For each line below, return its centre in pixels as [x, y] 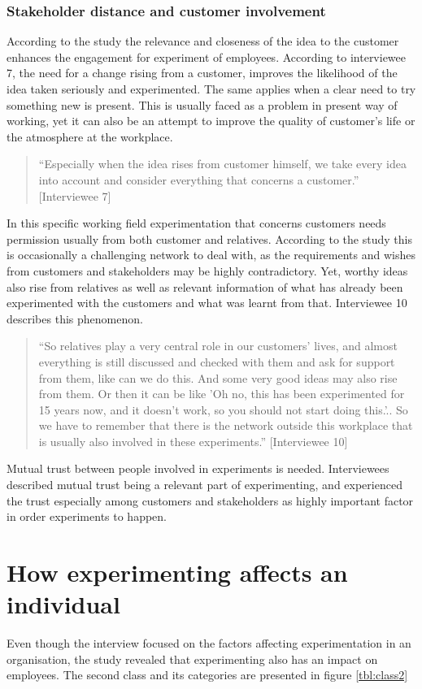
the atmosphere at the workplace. [90, 136]
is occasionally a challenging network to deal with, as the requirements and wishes [211, 255]
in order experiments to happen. [87, 516]
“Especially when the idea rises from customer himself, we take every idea [222, 164]
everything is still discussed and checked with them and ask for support [217, 361]
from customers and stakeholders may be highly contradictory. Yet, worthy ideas [207, 270]
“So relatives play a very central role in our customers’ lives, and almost [218, 346]
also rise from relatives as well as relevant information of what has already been [205, 286]
